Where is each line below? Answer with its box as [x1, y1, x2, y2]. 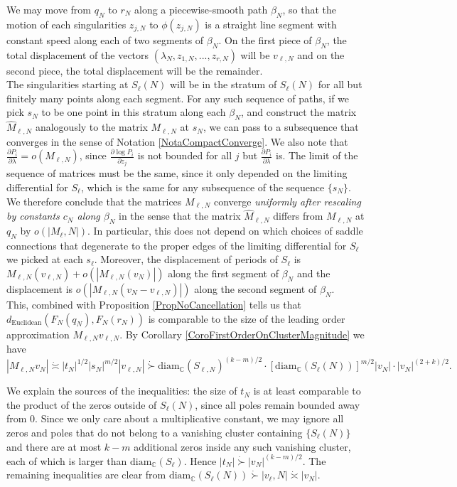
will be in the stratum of [169, 77, 277, 92]
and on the [297, 47, 345, 62]
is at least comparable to [253, 383, 361, 398]
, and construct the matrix [240, 105, 357, 119]
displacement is [6, 282, 73, 296]
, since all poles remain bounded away [195, 397, 360, 412]
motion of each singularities [6, 16, 127, 31]
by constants [6, 208, 60, 223]
